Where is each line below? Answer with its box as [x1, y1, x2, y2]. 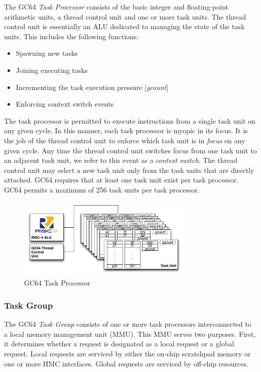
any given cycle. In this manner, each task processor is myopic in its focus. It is [4, 125, 248, 136]
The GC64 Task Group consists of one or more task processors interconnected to [4, 319, 251, 329]
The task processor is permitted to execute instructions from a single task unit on [4, 115, 255, 126]
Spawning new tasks [16, 48, 78, 58]
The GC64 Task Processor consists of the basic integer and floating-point [4, 2, 228, 12]
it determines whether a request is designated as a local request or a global [4, 338, 234, 349]
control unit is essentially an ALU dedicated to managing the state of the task [4, 21, 245, 32]
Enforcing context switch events [16, 99, 114, 109]
